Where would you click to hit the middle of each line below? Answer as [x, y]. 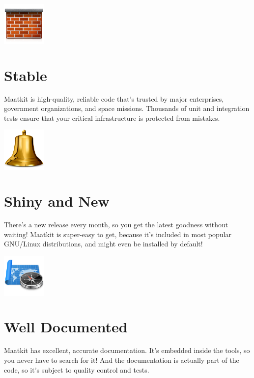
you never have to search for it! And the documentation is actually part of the [122, 360]
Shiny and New [57, 201]
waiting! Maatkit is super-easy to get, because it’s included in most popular [118, 234]
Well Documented [66, 327]
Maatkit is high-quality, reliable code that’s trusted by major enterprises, [114, 98]
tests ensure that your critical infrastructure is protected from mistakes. [112, 118]
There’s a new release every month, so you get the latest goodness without [116, 224]
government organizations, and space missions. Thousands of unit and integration [127, 108]
